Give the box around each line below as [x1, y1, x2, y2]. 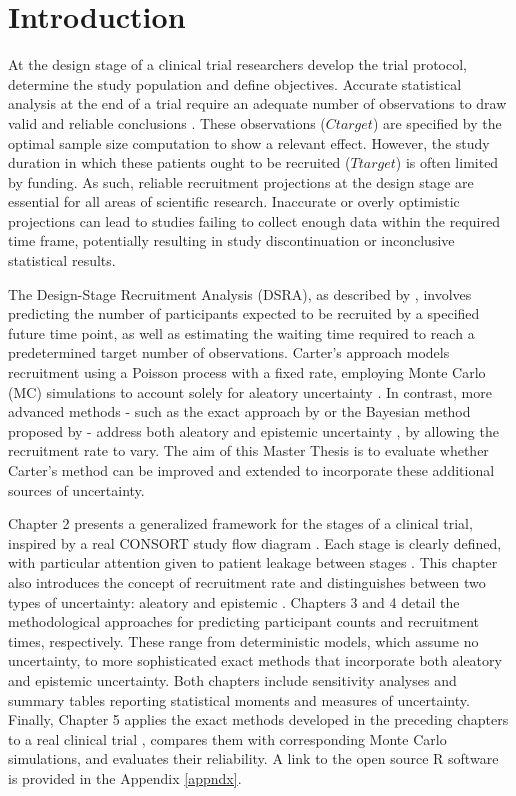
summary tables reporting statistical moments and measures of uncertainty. [8, 689, 470, 710]
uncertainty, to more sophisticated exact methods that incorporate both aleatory [8, 650, 502, 671]
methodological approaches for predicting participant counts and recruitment [8, 611, 479, 632]
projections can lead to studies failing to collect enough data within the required [8, 210, 500, 231]
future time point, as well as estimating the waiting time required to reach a [8, 322, 475, 343]
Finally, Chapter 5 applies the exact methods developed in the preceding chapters [8, 709, 509, 730]
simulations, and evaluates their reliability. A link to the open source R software [8, 748, 499, 769]
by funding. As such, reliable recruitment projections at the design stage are [8, 171, 474, 192]
